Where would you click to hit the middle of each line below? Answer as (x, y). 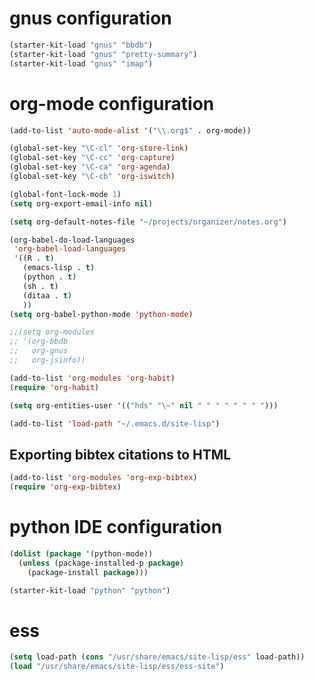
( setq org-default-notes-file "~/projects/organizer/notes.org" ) (148, 222)
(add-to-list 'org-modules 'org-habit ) (92, 378)
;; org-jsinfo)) (47, 360)
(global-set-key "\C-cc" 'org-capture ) (92, 158)
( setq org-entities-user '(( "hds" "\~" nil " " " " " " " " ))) (144, 405)
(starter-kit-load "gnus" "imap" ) (81, 63)
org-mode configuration (112, 103)
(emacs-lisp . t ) (59, 268)
